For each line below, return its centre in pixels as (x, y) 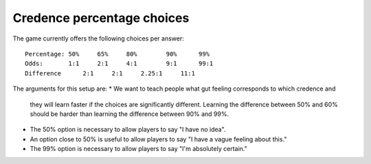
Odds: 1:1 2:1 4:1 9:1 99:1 (119, 64)
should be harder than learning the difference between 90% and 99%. (130, 114)
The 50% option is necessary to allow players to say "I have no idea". (128, 130)
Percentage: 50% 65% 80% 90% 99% (117, 54)
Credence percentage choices (101, 18)
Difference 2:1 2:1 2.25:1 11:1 (110, 73)
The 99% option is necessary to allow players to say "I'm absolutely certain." (138, 149)
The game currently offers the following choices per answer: (99, 38)
